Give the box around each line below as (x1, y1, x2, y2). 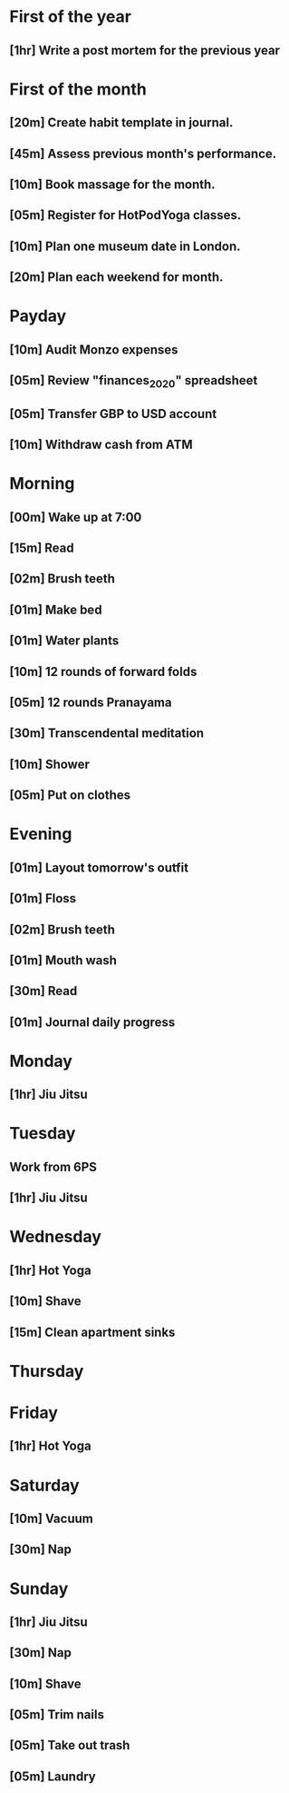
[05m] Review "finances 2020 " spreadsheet (9, 373, 258, 391)
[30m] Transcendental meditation (9, 725, 205, 742)
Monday (9, 1051, 72, 1071)
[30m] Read (9, 983, 78, 999)
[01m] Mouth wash (9, 952, 118, 968)
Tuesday (9, 1123, 76, 1144)
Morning (9, 473, 75, 494)
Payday (9, 306, 67, 326)
